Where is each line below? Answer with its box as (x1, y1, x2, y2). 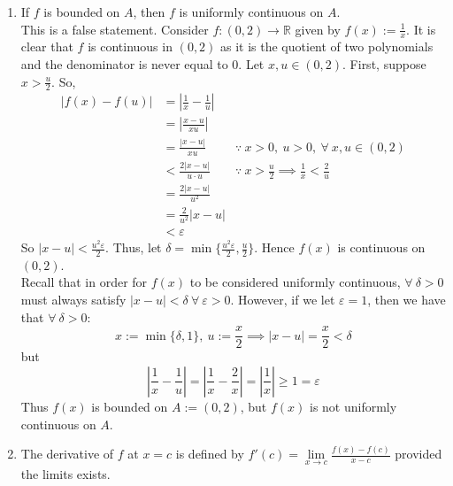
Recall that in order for (20, 273, 148, 291)
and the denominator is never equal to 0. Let (20, 55, 265, 73)
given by (295, 19, 341, 38)
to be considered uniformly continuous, (189, 273, 401, 291)
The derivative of (20, 444, 114, 463)
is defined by (175, 444, 244, 463)
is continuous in (88, 37, 173, 56)
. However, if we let (230, 290, 335, 309)
